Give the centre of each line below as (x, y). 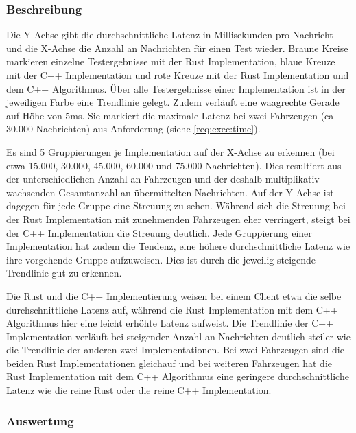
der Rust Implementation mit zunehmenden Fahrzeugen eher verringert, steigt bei (178, 219)
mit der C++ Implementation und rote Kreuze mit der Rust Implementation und (178, 75)
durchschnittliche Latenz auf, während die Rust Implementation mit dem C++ (172, 309)
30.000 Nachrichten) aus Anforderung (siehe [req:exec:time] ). (133, 129)
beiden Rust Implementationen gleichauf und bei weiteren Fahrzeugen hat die (169, 363)
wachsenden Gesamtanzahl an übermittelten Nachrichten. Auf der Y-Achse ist (170, 192)
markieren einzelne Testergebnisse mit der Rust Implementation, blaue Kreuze (171, 61)
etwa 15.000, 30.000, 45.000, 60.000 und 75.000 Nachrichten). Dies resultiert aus (174, 165)
